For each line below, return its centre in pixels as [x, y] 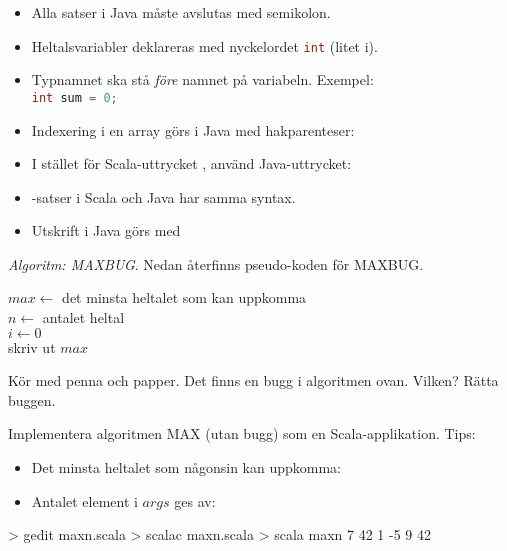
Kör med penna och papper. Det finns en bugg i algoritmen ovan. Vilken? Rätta [253, 380]
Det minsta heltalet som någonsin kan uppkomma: [186, 467]
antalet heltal [83, 317]
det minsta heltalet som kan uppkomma [184, 297]
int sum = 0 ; [74, 97]
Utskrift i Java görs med [106, 230]
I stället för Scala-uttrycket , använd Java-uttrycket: [191, 163]
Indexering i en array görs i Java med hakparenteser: [193, 129]
